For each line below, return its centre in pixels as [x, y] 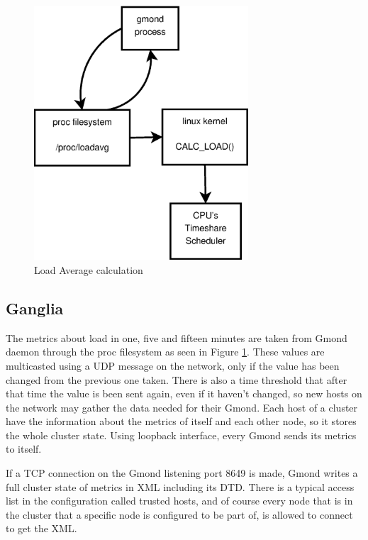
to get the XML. [41, 528]
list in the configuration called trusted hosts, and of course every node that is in [179, 501]
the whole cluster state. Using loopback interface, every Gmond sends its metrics [181, 435]
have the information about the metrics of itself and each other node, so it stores [181, 421]
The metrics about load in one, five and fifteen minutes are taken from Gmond [177, 337]
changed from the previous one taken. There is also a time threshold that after [177, 379]
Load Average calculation [89, 269]
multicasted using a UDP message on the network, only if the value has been [173, 365]
